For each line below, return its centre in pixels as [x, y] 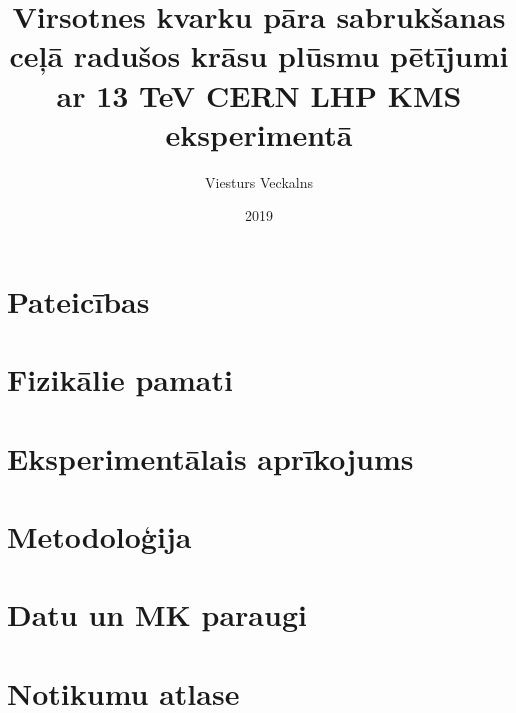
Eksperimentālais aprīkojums [210, 457]
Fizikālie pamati [120, 379]
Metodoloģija [99, 536]
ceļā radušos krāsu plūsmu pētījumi [259, 55]
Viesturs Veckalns [259, 181]
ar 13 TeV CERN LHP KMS [259, 94]
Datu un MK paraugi [157, 614]
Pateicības [78, 300]
